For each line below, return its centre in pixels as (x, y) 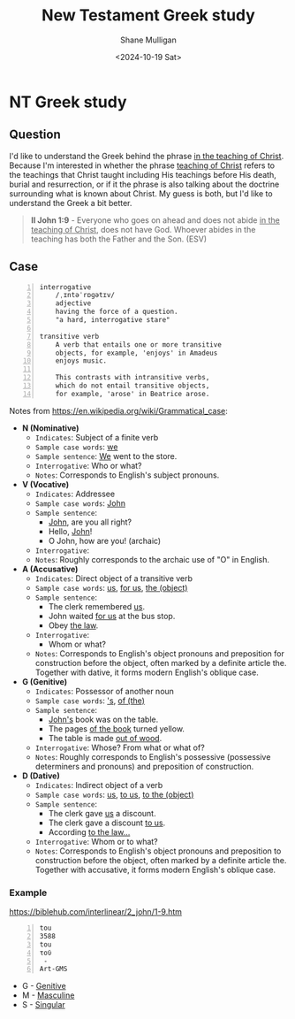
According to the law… (89, 831)
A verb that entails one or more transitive (139, 345)
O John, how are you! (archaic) (105, 540)
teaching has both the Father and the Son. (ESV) (119, 239)
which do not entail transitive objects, (132, 386)
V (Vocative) (45, 484)
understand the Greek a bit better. (71, 203)
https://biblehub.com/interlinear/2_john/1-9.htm (96, 912)
